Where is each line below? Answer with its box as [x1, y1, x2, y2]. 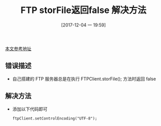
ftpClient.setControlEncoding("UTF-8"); [12, 116, 97, 121]
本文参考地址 [5, 45, 31, 51]
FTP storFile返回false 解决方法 [20, 4, 147, 16]
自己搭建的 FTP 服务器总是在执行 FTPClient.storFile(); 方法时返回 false [12, 76, 157, 82]
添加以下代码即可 [12, 106, 48, 112]
